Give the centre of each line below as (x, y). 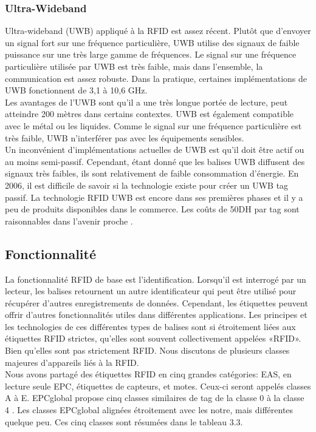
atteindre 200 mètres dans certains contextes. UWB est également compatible (149, 114)
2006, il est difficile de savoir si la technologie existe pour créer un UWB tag (147, 185)
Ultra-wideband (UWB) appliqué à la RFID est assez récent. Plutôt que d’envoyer (158, 31)
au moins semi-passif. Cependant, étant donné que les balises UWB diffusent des (155, 161)
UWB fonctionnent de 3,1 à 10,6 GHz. (76, 90)
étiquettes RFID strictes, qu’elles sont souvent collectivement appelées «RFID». (153, 338)
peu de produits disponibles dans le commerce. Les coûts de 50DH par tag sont (152, 209)
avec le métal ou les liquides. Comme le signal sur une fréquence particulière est (153, 125)
